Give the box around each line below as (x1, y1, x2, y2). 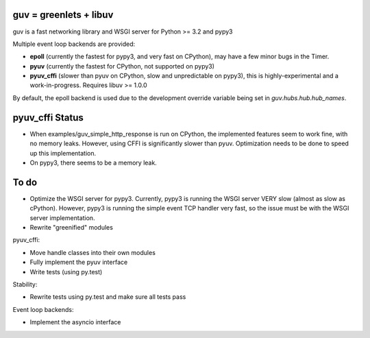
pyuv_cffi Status (12, 112, 84, 123)
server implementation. (29, 213, 95, 222)
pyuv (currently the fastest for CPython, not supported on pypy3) (29, 62, 215, 70)
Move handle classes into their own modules (29, 248, 156, 256)
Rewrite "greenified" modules (29, 224, 113, 232)
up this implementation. (29, 149, 97, 157)
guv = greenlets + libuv (12, 9, 114, 21)
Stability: (12, 280, 38, 288)
